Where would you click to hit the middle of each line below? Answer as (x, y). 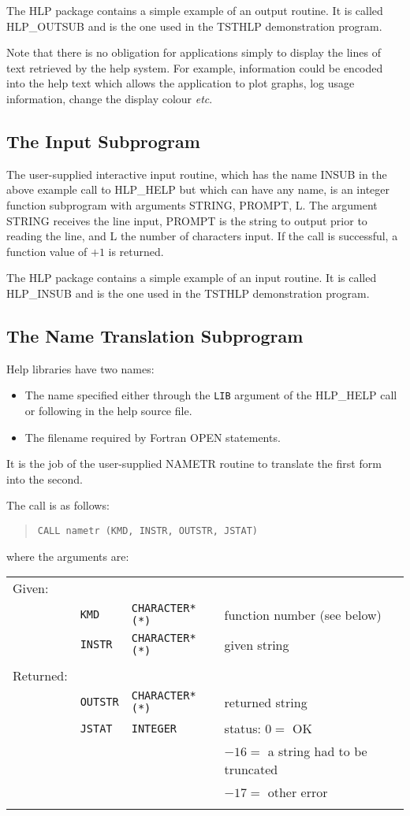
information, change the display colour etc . (110, 98)
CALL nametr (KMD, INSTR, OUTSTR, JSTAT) (147, 530)
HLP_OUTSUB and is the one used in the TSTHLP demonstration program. (194, 26)
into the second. (45, 478)
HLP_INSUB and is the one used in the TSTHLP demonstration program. (188, 293)
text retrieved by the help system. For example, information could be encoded (195, 67)
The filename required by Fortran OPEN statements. (153, 437)
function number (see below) (303, 614)
